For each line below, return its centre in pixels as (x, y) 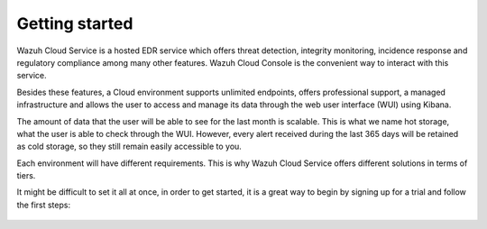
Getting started (75, 23)
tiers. (26, 176)
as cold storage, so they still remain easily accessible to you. (129, 147)
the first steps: (44, 205)
